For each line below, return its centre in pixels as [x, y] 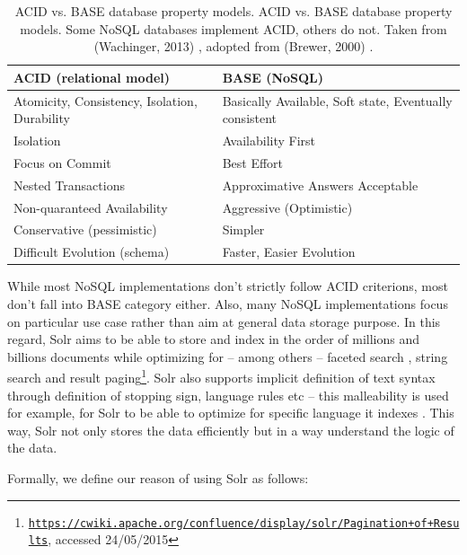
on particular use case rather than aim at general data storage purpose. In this [224, 321]
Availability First [269, 141]
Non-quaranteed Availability [91, 207]
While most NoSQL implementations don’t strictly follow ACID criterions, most [228, 286]
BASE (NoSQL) [273, 77]
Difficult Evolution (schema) [92, 252]
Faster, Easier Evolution [289, 252]
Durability [42, 118]
